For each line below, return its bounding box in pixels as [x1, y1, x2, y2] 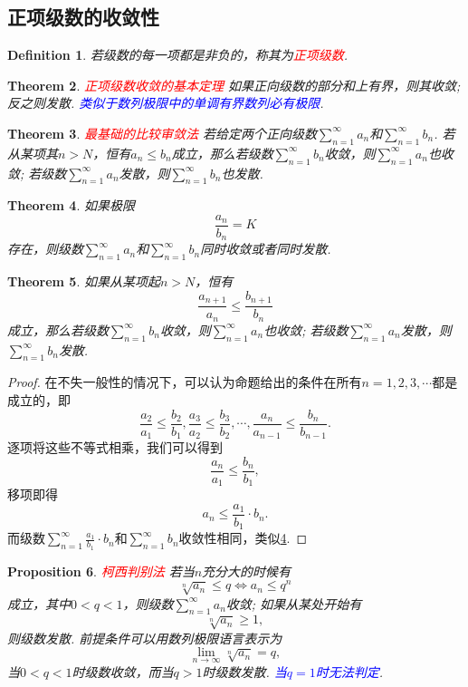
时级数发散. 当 [202, 662, 287, 681]
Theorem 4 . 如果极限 [7, 196, 135, 215]
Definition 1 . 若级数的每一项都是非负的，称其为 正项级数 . [7, 45, 349, 64]
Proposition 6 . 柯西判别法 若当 [7, 561, 195, 580]
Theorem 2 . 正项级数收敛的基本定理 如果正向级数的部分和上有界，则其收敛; [7, 75, 461, 94]
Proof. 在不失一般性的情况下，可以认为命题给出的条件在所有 [7, 373, 362, 392]
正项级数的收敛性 [7, 3, 159, 31]
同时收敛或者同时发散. [200, 239, 331, 258]
